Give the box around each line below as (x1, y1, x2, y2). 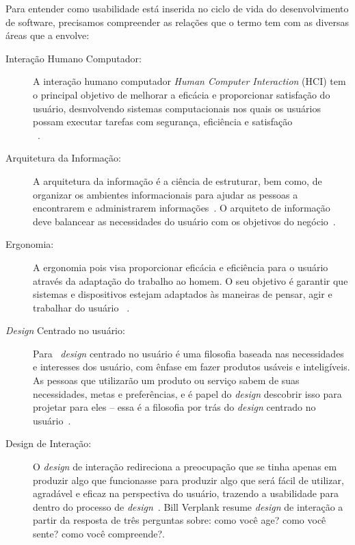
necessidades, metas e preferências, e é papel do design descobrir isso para (33, 386, 342, 401)
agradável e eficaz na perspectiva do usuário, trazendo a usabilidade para (33, 486, 339, 500)
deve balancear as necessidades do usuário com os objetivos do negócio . (33, 214, 336, 228)
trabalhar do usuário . (33, 300, 130, 314)
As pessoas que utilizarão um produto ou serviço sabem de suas (33, 373, 300, 388)
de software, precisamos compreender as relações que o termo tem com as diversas (5, 14, 350, 29)
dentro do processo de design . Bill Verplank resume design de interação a (33, 499, 343, 514)
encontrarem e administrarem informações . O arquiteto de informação (33, 201, 330, 215)
